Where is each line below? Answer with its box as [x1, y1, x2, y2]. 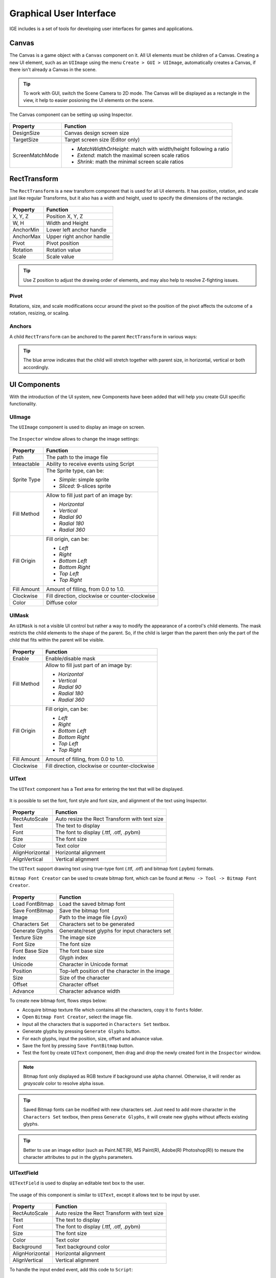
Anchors [9, 323, 32, 330]
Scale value [46, 253, 75, 260]
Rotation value [46, 246, 81, 254]
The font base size [59, 947, 104, 954]
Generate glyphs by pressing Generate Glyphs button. [22, 1028, 141, 1035]
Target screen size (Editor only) [64, 136, 140, 143]
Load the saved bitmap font [59, 900, 125, 907]
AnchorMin [12, 226, 39, 234]
